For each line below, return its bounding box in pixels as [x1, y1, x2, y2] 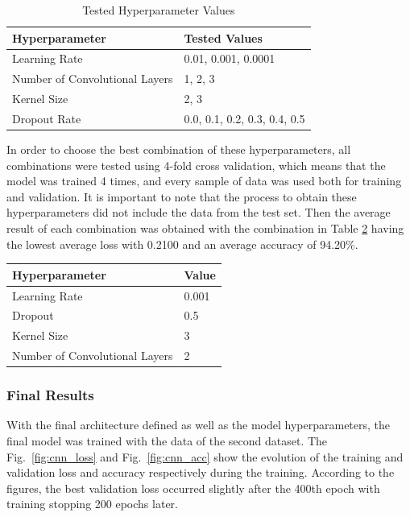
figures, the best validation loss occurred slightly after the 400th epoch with [6, 479, 380, 496]
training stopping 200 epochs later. [6, 495, 178, 512]
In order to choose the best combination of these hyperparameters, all [6, 141, 351, 158]
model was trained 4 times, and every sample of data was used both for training [6, 172, 402, 189]
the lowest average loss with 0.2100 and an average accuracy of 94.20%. [6, 235, 358, 252]
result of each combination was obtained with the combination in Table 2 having [6, 220, 404, 237]
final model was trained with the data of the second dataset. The [6, 432, 328, 449]
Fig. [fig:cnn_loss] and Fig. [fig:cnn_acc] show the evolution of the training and [6, 448, 404, 465]
